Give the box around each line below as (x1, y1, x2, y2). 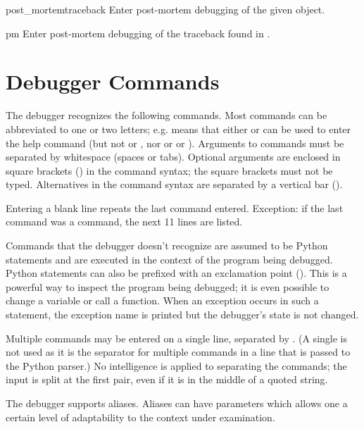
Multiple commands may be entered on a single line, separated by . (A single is (6, 330, 347, 345)
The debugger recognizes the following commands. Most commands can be (6, 108, 327, 123)
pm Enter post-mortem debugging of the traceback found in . (6, 25, 270, 40)
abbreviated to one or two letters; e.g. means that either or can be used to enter (6, 121, 351, 136)
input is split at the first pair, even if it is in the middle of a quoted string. (6, 372, 328, 387)
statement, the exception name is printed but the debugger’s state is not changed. (6, 307, 359, 322)
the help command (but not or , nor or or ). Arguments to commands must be (6, 135, 344, 150)
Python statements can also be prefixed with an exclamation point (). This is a (6, 266, 347, 280)
